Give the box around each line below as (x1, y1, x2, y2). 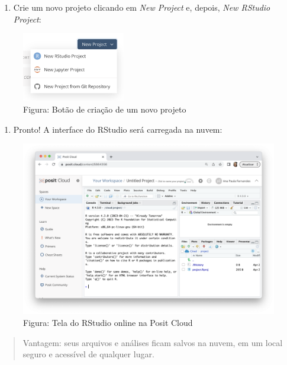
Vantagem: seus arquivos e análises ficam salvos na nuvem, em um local (22, 336, 283, 348)
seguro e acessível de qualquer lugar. (22, 348, 154, 360)
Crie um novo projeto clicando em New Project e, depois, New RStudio (13, 1, 270, 13)
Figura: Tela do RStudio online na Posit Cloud (23, 316, 193, 328)
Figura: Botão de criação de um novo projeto (23, 103, 186, 115)
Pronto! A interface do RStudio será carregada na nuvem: (13, 123, 222, 135)
